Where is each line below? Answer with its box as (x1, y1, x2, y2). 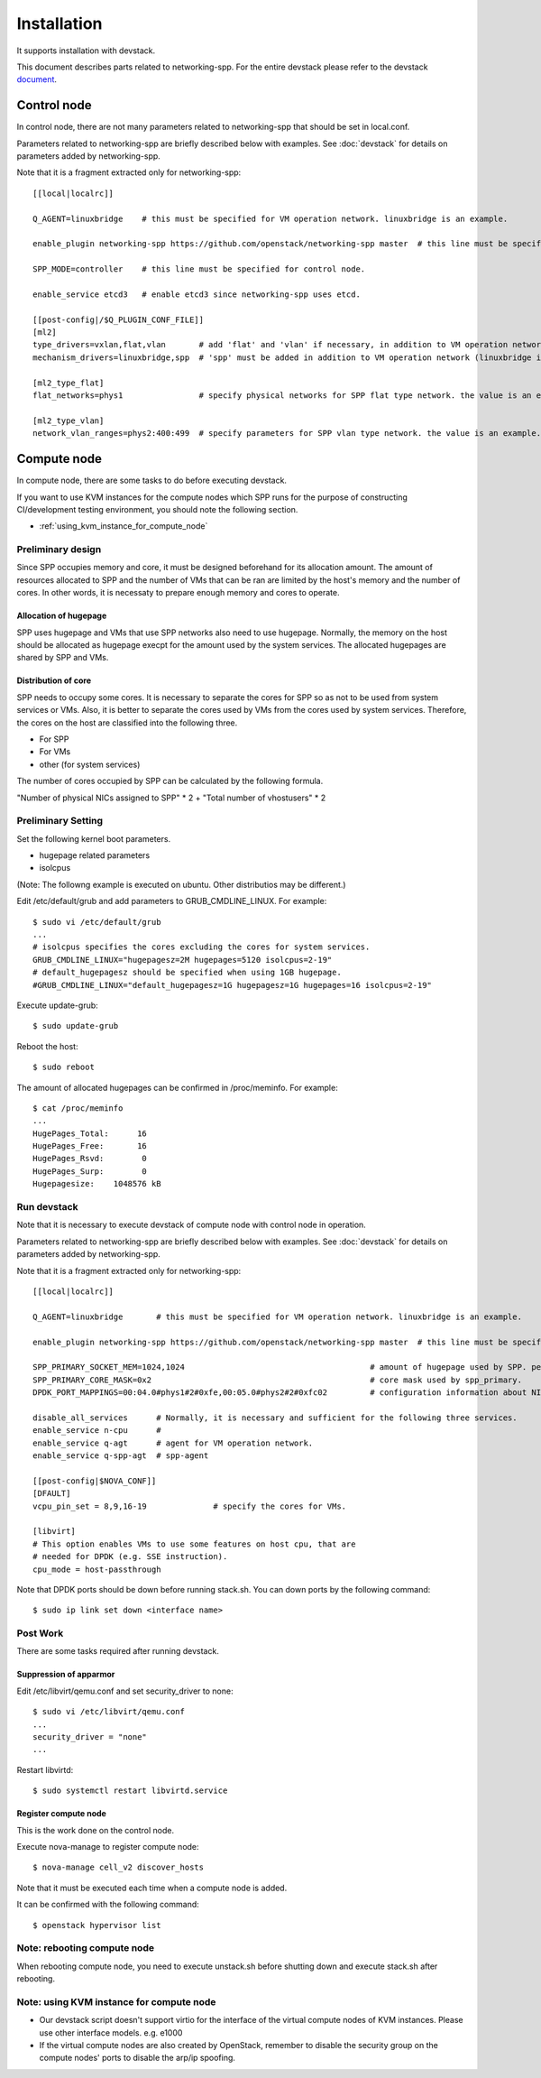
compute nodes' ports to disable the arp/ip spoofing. (39, 2053, 236, 2064)
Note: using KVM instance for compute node (16, 1995, 216, 2008)
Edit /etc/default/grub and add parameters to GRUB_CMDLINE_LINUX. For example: (16, 896, 327, 907)
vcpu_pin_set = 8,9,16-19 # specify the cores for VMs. (32, 1501, 347, 1511)
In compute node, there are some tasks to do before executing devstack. (16, 475, 288, 486)
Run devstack (16, 1201, 78, 1214)
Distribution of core (16, 675, 92, 686)
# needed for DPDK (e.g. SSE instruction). (32, 1552, 228, 1562)
